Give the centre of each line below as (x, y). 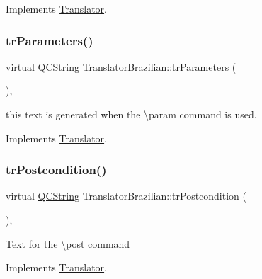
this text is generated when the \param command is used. (131, 114)
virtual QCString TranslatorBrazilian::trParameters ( (121, 66)
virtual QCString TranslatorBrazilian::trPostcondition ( (126, 196)
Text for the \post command (68, 243)
